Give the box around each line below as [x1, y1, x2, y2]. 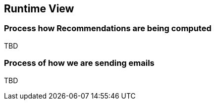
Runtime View [4, 2, 74, 15]
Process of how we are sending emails [4, 58, 155, 68]
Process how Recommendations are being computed [4, 23, 212, 34]
